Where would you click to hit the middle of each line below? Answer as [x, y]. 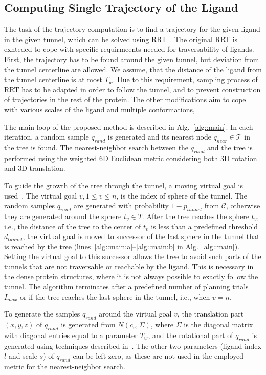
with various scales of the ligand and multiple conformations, [99, 109]
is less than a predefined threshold [205, 226]
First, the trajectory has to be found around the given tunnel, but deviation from [132, 59]
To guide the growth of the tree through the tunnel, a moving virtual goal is [124, 185]
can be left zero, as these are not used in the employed [158, 356]
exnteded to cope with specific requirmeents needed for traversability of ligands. [129, 49]
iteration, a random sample [47, 137]
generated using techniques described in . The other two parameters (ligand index [133, 346]
